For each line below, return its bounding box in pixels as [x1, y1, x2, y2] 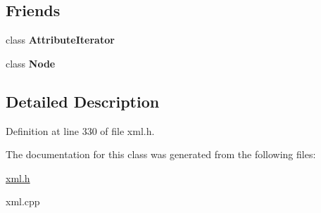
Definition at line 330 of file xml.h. [6, 123, 155, 138]
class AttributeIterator [6, 32, 115, 47]
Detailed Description [6, 90, 160, 112]
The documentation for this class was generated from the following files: [6, 147, 316, 162]
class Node [6, 56, 56, 70]
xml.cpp [6, 194, 40, 209]
